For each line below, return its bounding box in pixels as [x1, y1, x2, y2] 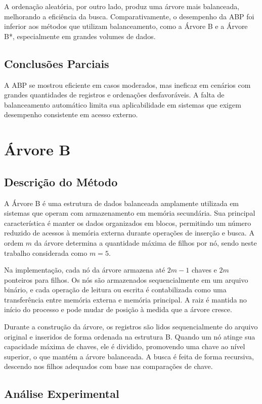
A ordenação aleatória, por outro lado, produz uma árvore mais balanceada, [4, 1, 240, 11]
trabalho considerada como [4, 247, 88, 258]
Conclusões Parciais [4, 55, 109, 71]
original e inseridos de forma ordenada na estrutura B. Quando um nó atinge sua [4, 331, 255, 342]
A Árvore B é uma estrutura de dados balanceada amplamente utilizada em [4, 197, 239, 208]
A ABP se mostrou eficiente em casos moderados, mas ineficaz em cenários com [4, 79, 251, 90]
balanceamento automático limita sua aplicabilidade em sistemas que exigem [4, 99, 241, 110]
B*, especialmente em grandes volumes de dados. [4, 30, 156, 41]
